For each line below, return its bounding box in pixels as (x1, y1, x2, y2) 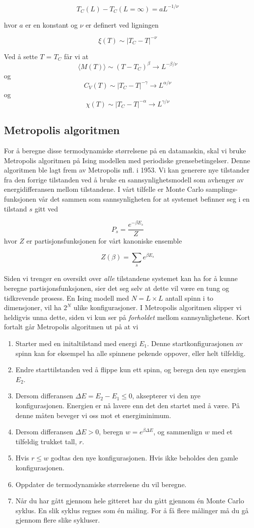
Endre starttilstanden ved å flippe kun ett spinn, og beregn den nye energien (15, 364, 246, 375)
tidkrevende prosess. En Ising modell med (4, 292, 129, 303)
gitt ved (34, 203, 58, 213)
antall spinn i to (165, 292, 214, 303)
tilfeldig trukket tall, (15, 436, 77, 446)
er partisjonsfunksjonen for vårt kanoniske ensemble (26, 236, 182, 246)
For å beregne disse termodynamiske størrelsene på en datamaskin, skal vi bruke (4, 145, 246, 156)
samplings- (205, 184, 238, 194)
